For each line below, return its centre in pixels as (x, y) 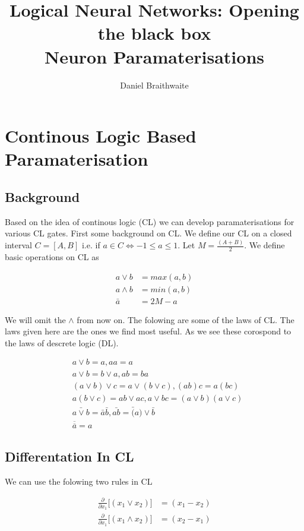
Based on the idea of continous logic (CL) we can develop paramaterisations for (150, 221)
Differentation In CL (69, 456)
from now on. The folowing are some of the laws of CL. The (186, 319)
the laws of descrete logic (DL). (62, 342)
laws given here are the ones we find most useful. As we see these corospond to (148, 331)
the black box (154, 33)
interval (18, 245)
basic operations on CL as (52, 257)
